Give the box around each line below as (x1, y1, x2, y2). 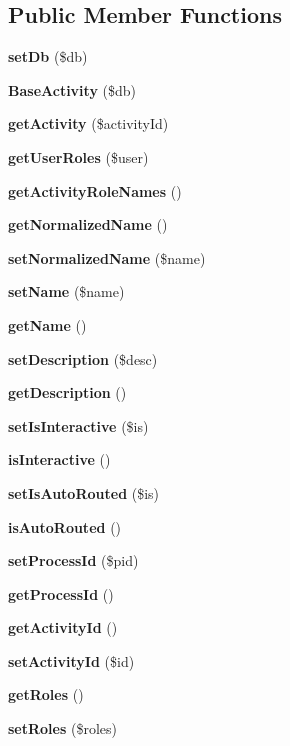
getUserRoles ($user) (8, 146, 149, 167)
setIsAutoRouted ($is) (8, 482, 160, 503)
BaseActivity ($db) (8, 79, 137, 100)
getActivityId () (8, 617, 118, 638)
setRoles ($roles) (8, 718, 117, 739)
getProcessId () (8, 583, 114, 604)
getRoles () (8, 684, 84, 705)
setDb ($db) (8, 46, 88, 67)
